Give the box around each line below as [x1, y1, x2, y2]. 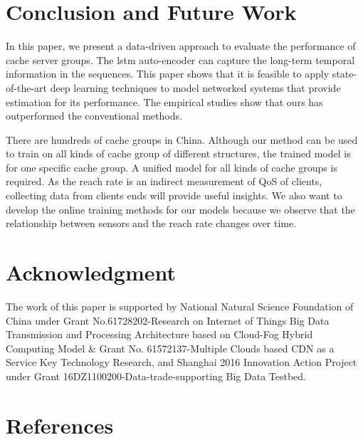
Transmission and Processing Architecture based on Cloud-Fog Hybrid [6, 327, 313, 342]
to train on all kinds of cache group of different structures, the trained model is [6, 146, 351, 161]
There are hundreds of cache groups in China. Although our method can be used [6, 132, 358, 147]
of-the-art [6, 80, 47, 95]
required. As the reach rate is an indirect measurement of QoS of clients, [6, 174, 322, 189]
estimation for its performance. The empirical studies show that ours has [6, 94, 323, 109]
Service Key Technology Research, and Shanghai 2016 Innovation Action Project [6, 355, 357, 370]
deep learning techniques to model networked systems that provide [50, 80, 341, 95]
